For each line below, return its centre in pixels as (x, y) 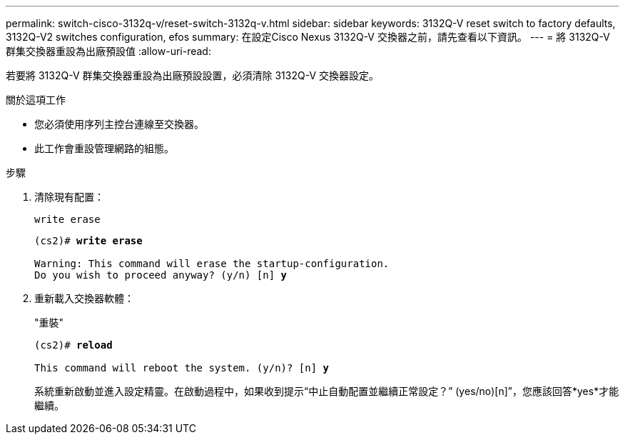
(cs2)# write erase (88, 241)
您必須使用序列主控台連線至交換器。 (119, 124)
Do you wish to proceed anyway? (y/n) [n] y (161, 275)
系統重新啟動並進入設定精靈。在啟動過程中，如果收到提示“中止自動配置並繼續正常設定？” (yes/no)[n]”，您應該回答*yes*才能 (327, 391)
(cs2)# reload (73, 345)
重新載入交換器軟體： (84, 298)
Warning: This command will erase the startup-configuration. (212, 264)
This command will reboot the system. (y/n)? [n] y (182, 368)
